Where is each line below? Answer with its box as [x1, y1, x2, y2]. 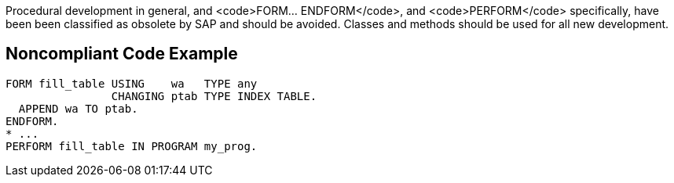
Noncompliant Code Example [5, 44, 238, 64]
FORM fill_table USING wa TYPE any [5, 77, 258, 90]
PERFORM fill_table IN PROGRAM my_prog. [5, 139, 258, 152]
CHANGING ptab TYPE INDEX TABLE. [111, 89, 317, 102]
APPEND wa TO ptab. [18, 102, 138, 115]
